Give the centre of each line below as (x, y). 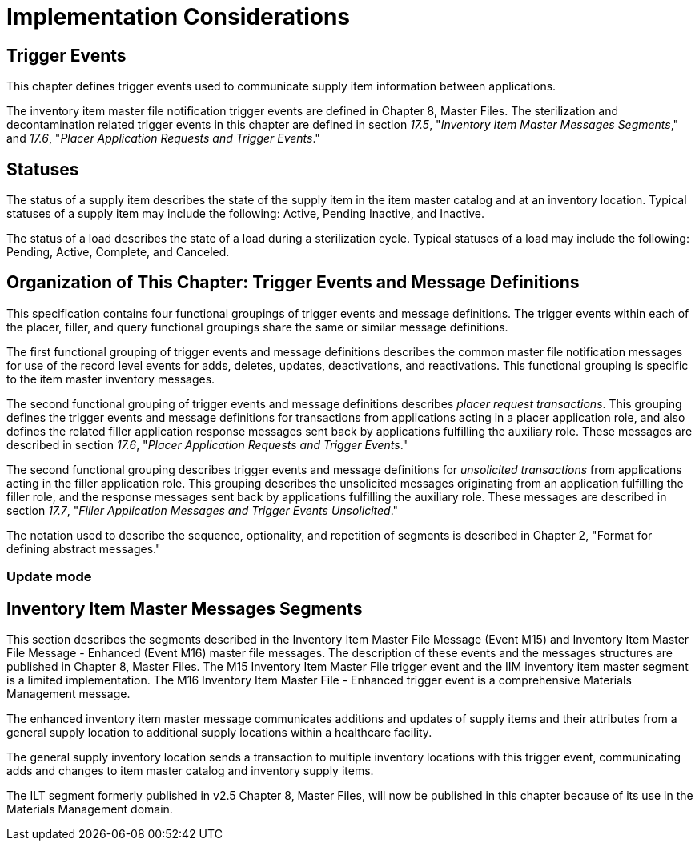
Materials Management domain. (90, 809)
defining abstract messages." (84, 548)
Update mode (49, 577)
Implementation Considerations (179, 17)
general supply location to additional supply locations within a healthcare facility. (219, 733)
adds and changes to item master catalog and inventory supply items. (190, 771)
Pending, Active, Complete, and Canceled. (118, 252)
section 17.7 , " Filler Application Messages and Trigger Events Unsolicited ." (203, 510)
